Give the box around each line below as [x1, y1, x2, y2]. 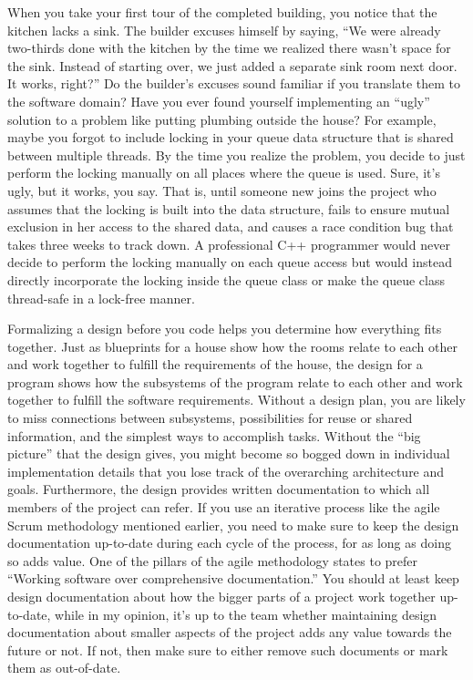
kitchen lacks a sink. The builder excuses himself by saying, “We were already [7, 20, 441, 39]
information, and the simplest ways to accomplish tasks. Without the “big [7, 426, 421, 445]
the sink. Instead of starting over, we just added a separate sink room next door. [7, 56, 458, 75]
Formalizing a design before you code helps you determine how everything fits [7, 319, 442, 338]
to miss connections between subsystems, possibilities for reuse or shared [7, 408, 413, 428]
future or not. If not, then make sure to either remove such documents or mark [7, 640, 448, 659]
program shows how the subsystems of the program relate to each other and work [7, 372, 463, 391]
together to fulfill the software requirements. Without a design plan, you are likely [7, 390, 466, 409]
